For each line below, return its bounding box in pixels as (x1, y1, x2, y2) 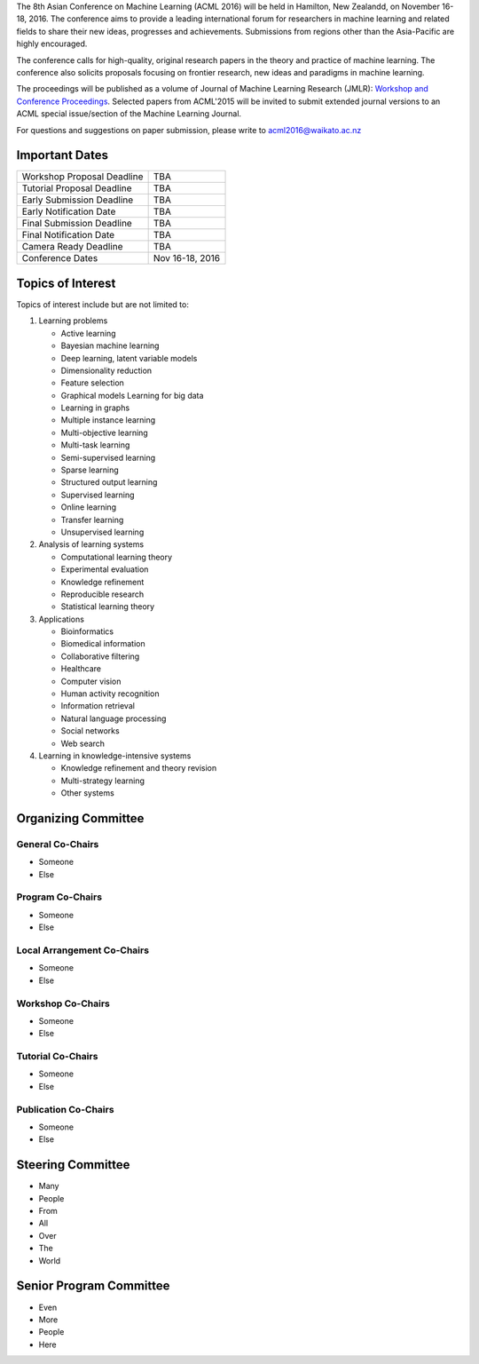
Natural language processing (60, 713, 167, 724)
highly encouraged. (16, 38, 88, 49)
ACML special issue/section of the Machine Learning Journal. (16, 108, 242, 119)
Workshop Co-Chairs (16, 997, 110, 1010)
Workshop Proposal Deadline (21, 170, 144, 183)
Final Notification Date (21, 229, 115, 242)
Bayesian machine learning (60, 340, 160, 351)
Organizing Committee (16, 811, 145, 826)
